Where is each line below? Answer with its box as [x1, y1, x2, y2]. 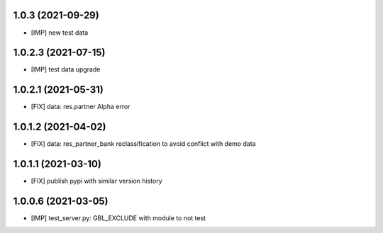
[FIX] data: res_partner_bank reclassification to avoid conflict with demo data [30, 140, 256, 148]
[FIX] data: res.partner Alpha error [30, 103, 131, 111]
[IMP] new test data [30, 28, 89, 37]
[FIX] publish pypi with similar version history [30, 177, 162, 186]
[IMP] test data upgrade [30, 65, 101, 74]
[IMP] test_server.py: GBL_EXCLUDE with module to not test [30, 214, 206, 222]
